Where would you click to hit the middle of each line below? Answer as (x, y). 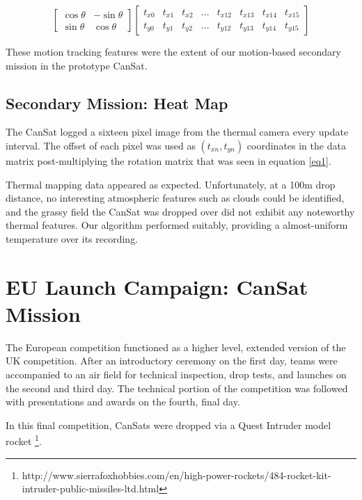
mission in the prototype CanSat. (77, 65)
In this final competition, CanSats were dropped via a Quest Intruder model (168, 425)
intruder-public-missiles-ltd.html (90, 489)
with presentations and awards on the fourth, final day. (123, 402)
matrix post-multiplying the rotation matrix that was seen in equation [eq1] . (168, 160)
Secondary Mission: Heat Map (117, 103)
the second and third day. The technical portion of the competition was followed (177, 388)
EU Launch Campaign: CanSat (157, 286)
